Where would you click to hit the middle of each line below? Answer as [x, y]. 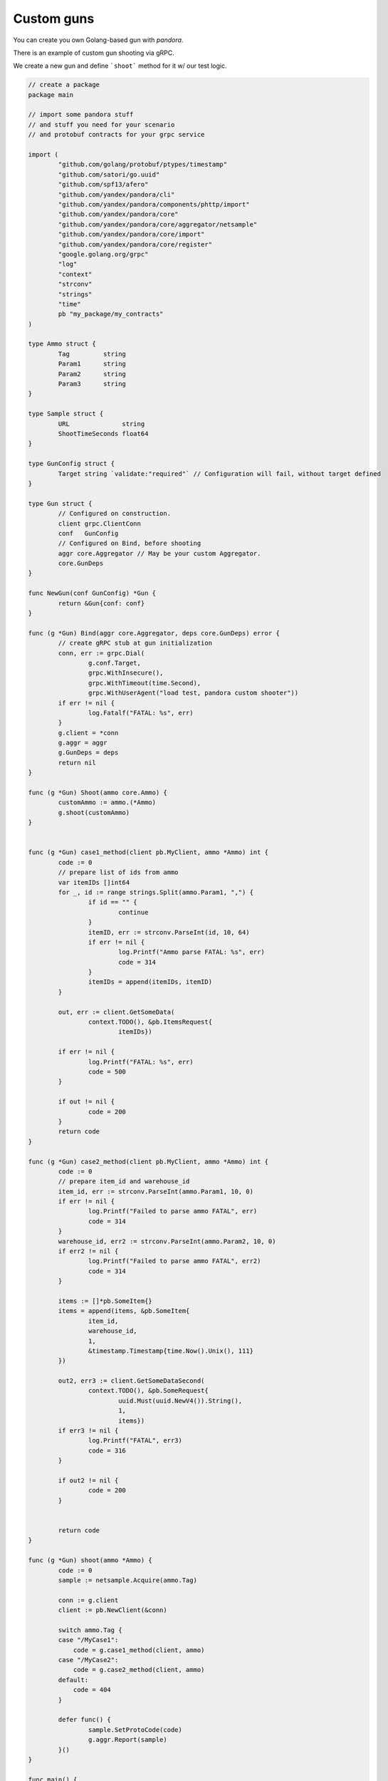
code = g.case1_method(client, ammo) [139, 1650]
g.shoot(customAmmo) [94, 812]
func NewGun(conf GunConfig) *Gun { [92, 593]
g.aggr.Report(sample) [127, 1740]
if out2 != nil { [88, 1481]
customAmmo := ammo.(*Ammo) [107, 803]
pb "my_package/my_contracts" [111, 314]
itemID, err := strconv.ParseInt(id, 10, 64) [169, 932]
